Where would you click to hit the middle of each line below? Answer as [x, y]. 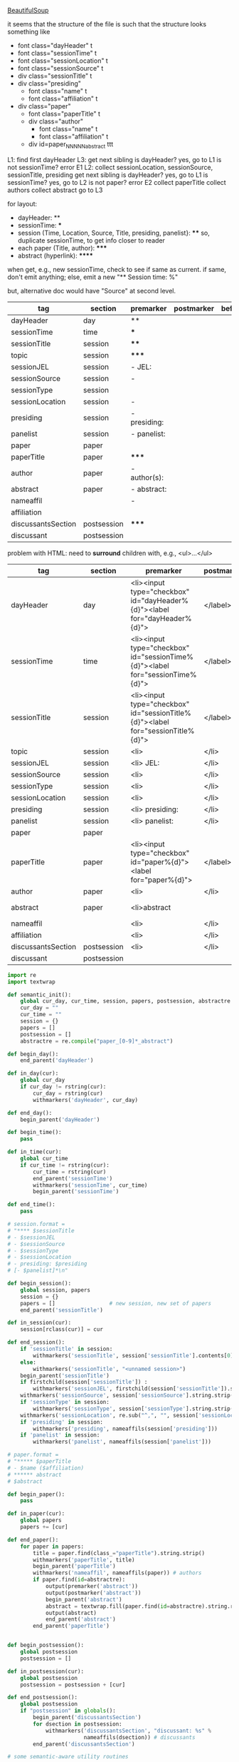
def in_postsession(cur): [46, 1671]
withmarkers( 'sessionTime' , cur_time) [90, 1185]
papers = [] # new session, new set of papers [116, 1303]
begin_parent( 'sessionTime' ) [76, 1192]
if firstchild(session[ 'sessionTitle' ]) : [84, 1382]
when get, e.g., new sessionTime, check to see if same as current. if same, [117, 269]
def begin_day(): [33, 1054]
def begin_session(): [39, 1284]
